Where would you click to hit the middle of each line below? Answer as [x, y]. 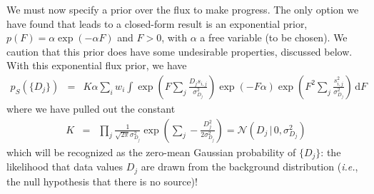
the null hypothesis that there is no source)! [102, 181]
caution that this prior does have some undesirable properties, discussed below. [180, 51]
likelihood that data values [65, 167]
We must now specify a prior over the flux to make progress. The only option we [183, 9]
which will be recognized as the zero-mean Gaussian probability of [151, 152]
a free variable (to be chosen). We [274, 37]
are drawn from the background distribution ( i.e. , [249, 167]
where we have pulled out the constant [91, 108]
